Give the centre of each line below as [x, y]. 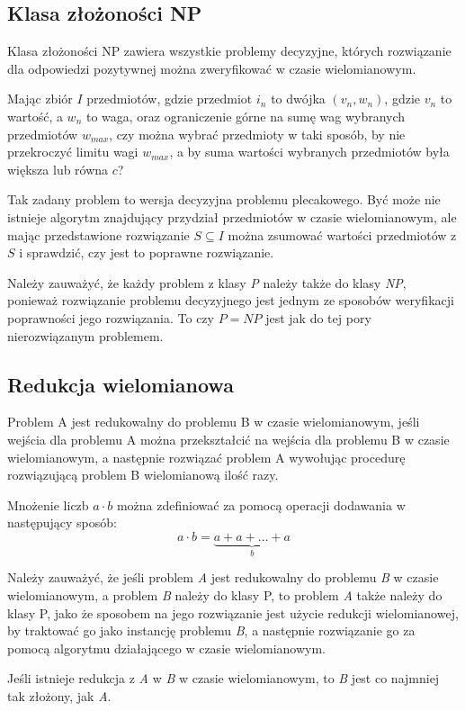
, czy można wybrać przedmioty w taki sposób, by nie [257, 134]
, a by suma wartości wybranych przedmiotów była [309, 152]
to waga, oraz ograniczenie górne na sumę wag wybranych [246, 116]
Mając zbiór [40, 99]
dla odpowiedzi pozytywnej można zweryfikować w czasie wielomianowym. [212, 68]
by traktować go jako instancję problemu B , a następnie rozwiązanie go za [211, 630]
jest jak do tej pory [318, 317]
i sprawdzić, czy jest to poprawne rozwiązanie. [147, 252]
